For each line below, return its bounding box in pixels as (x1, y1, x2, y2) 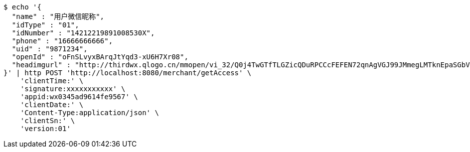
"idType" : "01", (11, 21, 79, 29)
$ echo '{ (3, 3, 41, 11)
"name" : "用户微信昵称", (11, 12, 105, 20)
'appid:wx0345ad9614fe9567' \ (20, 93, 138, 101)
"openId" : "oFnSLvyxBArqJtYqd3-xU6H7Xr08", (11, 53, 188, 61)
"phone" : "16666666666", (11, 37, 113, 45)
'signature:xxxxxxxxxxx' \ (20, 85, 126, 93)
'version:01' (20, 125, 71, 133)
